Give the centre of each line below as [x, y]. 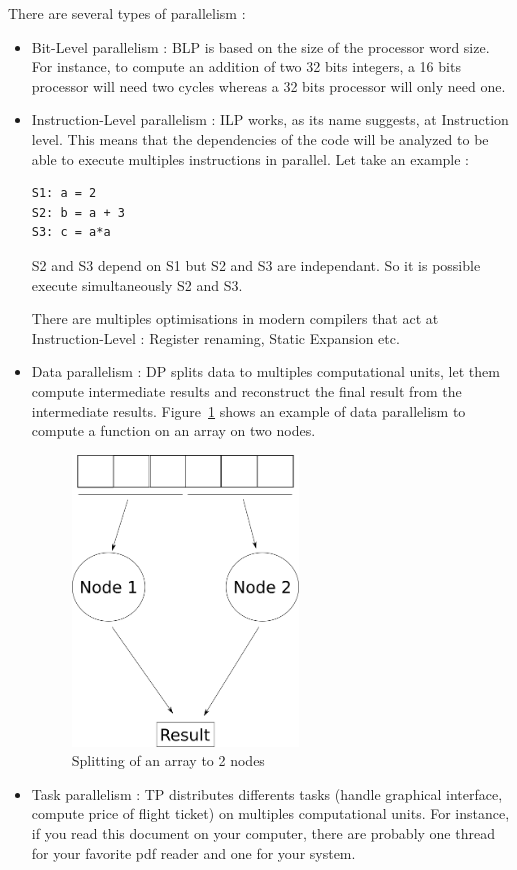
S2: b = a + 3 [78, 212]
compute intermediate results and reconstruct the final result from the [246, 390]
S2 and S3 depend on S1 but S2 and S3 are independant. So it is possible [256, 264]
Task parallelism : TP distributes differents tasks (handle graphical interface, [267, 793]
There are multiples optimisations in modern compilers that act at [235, 318]
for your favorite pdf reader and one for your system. [193, 852]
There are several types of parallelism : [127, 13]
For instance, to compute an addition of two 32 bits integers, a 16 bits [246, 66]
